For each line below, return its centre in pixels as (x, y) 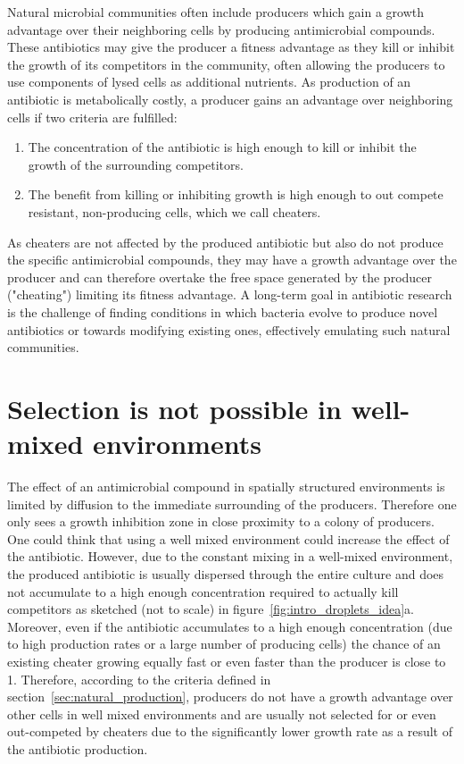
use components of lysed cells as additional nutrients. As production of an (209, 82)
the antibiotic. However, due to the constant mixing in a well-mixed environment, (230, 556)
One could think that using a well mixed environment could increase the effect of (228, 538)
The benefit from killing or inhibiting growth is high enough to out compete (236, 194)
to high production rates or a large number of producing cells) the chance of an (224, 644)
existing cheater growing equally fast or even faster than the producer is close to (227, 661)
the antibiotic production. (78, 748)
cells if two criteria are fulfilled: (92, 117)
